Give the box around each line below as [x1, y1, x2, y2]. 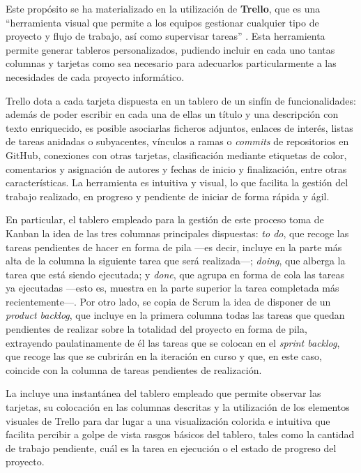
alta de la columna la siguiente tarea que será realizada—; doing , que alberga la [6, 253, 346, 268]
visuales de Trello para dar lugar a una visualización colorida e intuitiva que [6, 413, 330, 428]
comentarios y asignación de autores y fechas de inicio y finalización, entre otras [6, 161, 347, 176]
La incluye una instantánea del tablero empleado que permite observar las [6, 386, 321, 400]
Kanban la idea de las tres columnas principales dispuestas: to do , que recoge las [6, 225, 349, 240]
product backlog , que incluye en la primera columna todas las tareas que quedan [6, 308, 345, 322]
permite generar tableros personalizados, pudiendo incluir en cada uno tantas [6, 42, 335, 57]
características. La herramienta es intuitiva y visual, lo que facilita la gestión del [6, 175, 348, 190]
